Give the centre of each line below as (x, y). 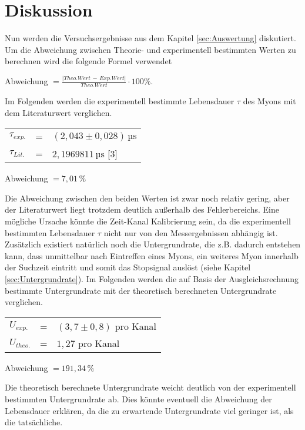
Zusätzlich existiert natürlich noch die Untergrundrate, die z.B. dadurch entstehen (153, 244)
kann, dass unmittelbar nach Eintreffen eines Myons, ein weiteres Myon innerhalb (152, 255)
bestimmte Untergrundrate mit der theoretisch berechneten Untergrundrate (141, 290)
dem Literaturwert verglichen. (58, 112)
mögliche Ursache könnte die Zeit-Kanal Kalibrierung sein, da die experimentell (148, 221)
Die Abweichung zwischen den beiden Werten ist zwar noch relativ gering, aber (147, 198)
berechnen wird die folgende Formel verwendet (88, 61)
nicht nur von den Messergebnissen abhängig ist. (191, 232)
